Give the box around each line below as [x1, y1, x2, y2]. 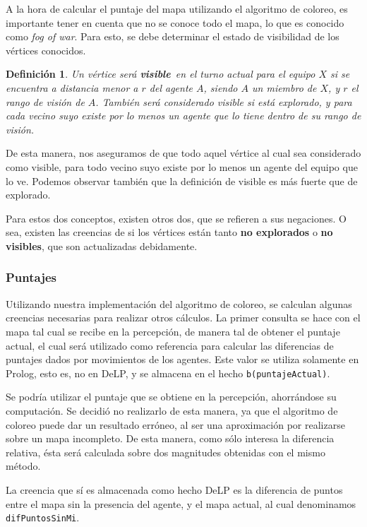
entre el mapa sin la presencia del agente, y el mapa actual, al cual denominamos [6, 496, 356, 511]
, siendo [203, 80, 238, 95]
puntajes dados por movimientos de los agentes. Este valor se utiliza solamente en [6, 352, 359, 367]
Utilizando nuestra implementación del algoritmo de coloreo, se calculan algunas [6, 296, 352, 311]
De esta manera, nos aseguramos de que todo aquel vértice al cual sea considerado [6, 146, 361, 160]
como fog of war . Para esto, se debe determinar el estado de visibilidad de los [6, 29, 339, 44]
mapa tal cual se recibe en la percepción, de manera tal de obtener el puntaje [6, 324, 340, 338]
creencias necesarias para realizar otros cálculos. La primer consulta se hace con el [6, 310, 361, 325]
